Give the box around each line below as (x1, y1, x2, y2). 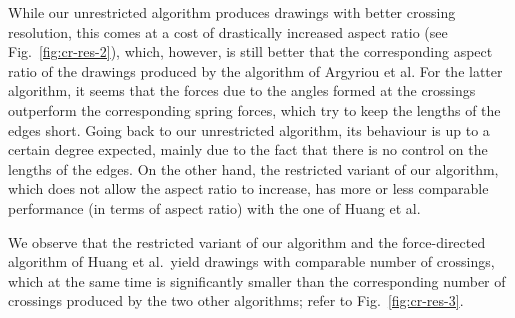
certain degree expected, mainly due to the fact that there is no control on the (8, 139, 488, 160)
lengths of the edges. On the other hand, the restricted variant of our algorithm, (8, 158, 499, 179)
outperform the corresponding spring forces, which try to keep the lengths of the (8, 99, 501, 120)
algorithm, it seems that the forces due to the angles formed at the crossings (8, 80, 476, 101)
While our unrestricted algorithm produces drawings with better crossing (8, 2, 456, 22)
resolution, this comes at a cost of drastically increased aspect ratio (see (8, 21, 448, 42)
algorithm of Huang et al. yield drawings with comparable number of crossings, (8, 251, 495, 272)
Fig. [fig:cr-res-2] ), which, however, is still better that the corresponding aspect (8, 41, 493, 62)
